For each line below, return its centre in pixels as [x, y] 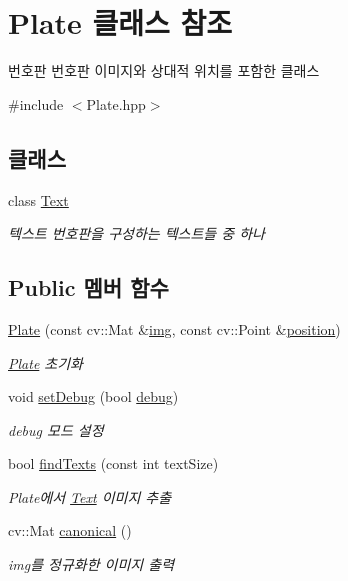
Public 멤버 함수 [88, 287]
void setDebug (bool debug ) [93, 396]
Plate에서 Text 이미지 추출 [90, 496]
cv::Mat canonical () [70, 530]
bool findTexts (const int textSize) [113, 463]
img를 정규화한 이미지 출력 [91, 564]
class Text [38, 199]
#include [36, 103]
